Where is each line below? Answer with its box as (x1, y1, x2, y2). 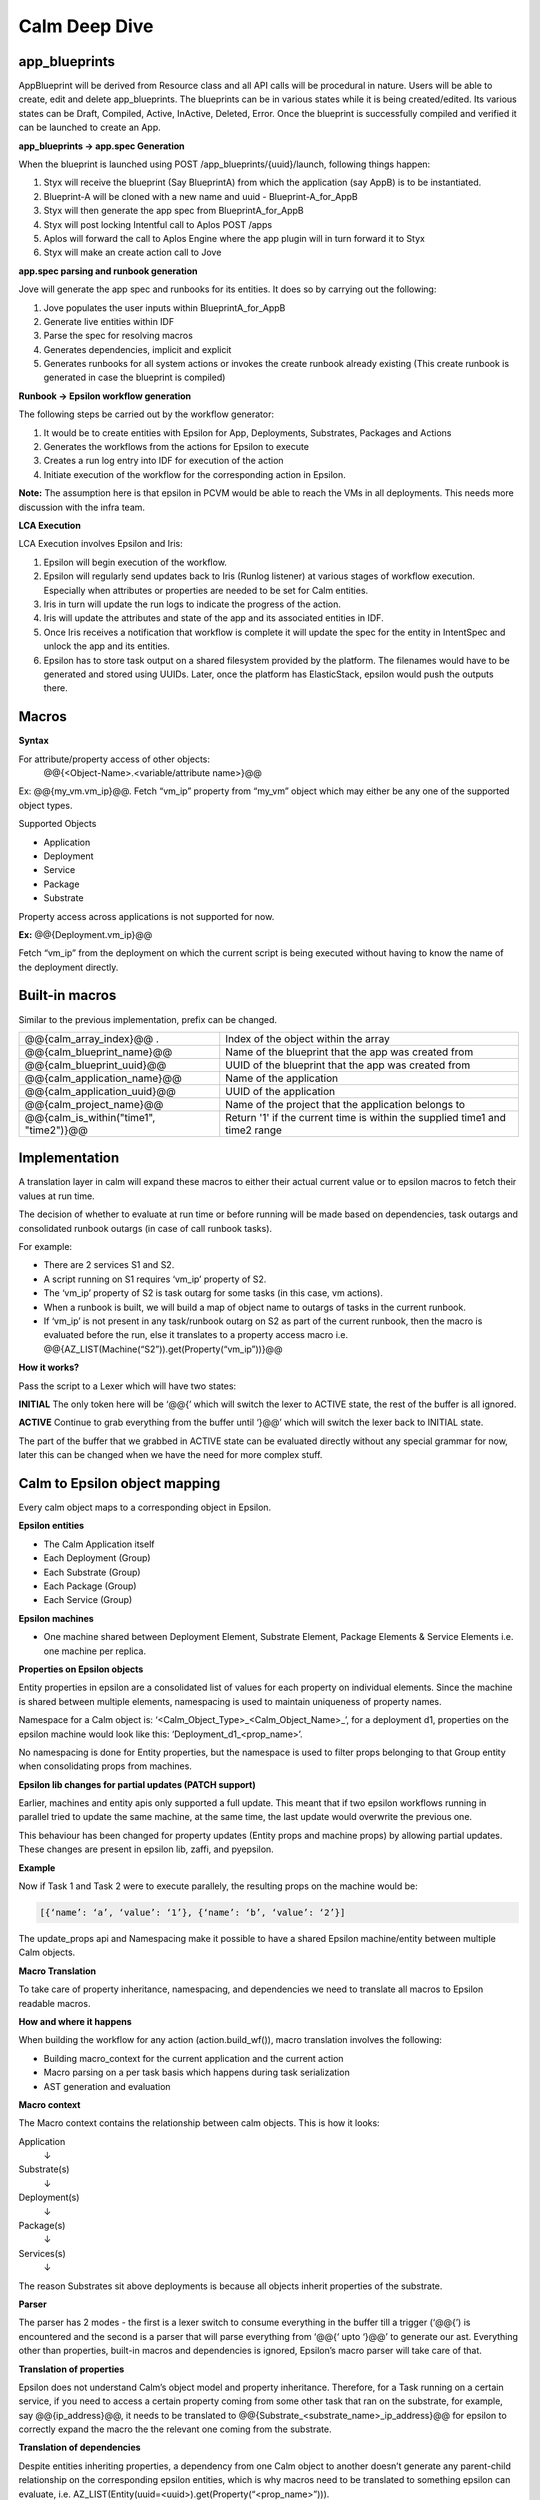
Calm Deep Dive (18, 15, 154, 37)
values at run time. (18, 1190, 95, 1202)
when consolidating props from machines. (18, 1760, 192, 1772)
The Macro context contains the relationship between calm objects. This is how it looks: (18, 2117, 380, 2129)
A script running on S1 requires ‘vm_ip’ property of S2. (43, 1273, 267, 1285)
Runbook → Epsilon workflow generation (18, 390, 192, 402)
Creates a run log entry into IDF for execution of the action (43, 455, 284, 467)
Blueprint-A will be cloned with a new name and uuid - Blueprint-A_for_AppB (43, 190, 359, 202)
